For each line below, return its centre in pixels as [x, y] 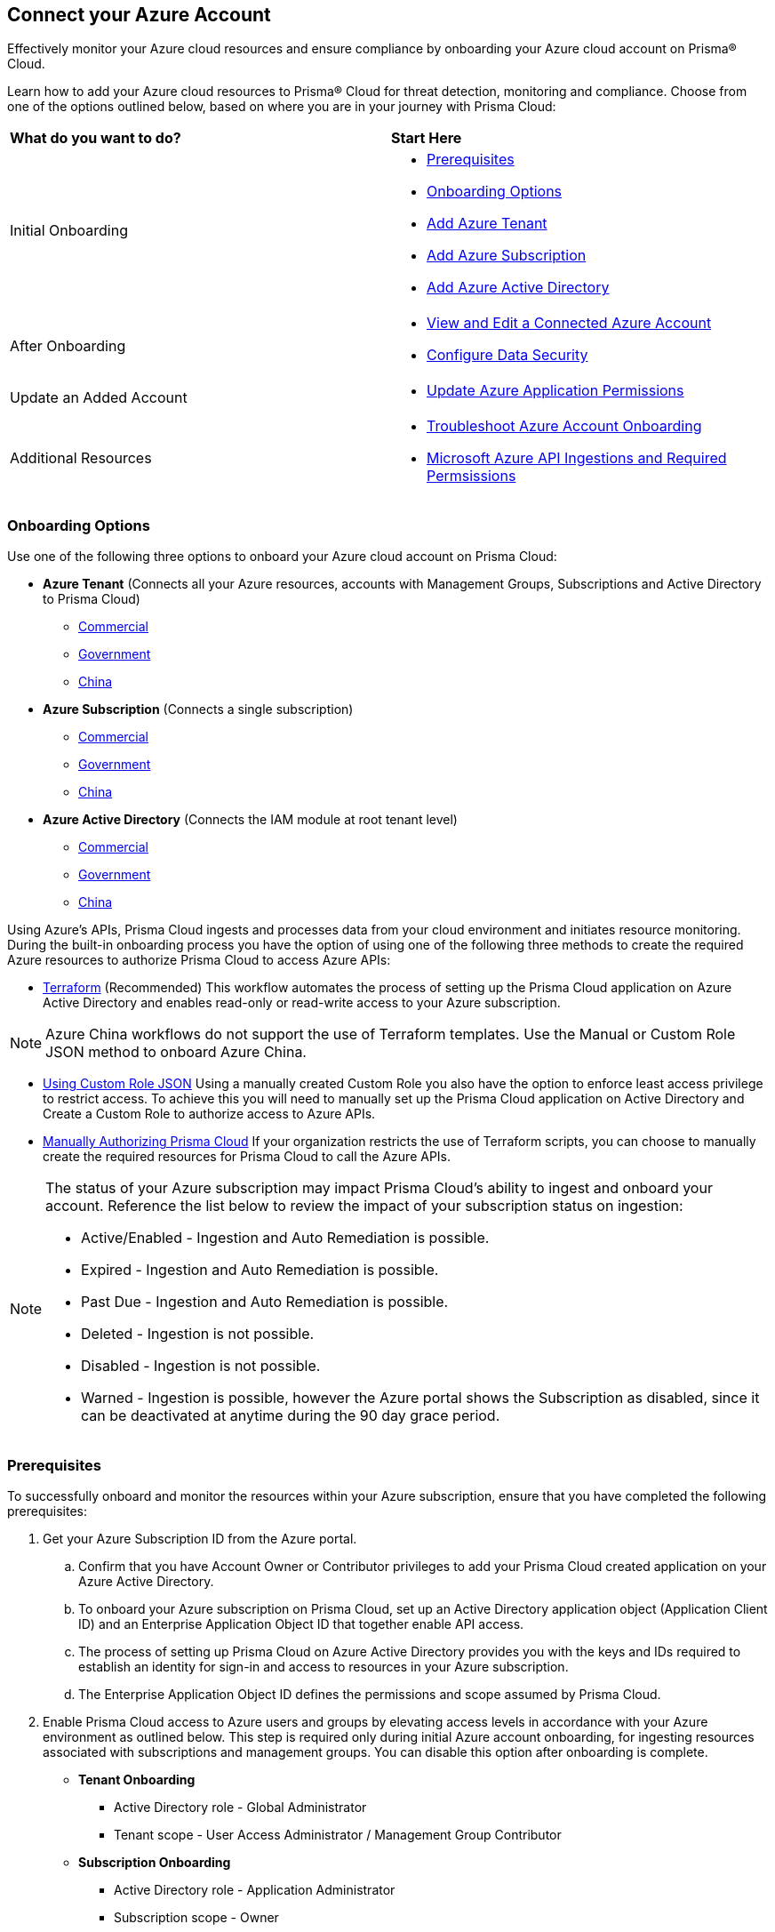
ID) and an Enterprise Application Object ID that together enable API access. [301, 1623]
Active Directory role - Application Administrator [255, 1889]
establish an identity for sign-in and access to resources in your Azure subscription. [324, 1666]
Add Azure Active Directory [518, 288]
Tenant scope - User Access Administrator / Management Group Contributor [338, 1834]
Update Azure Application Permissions [555, 391]
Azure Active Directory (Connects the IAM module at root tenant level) [250, 820]
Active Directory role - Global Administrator [240, 1807]
